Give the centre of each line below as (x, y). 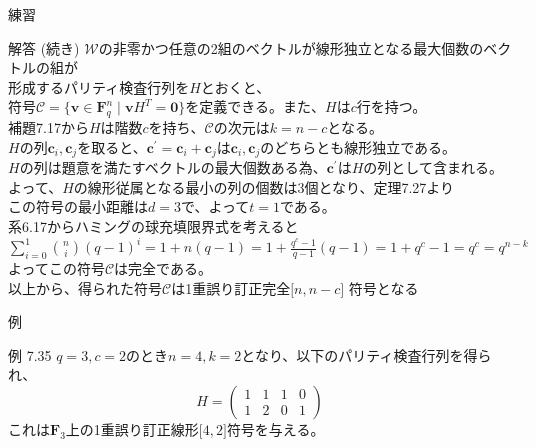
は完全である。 (163, 267)
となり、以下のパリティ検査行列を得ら (366, 354)
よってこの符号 (56, 267)
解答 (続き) (44, 47)
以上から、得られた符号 (85, 287)
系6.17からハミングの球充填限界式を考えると (153, 226)
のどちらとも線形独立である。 (358, 146)
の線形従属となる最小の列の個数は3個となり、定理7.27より (264, 186)
